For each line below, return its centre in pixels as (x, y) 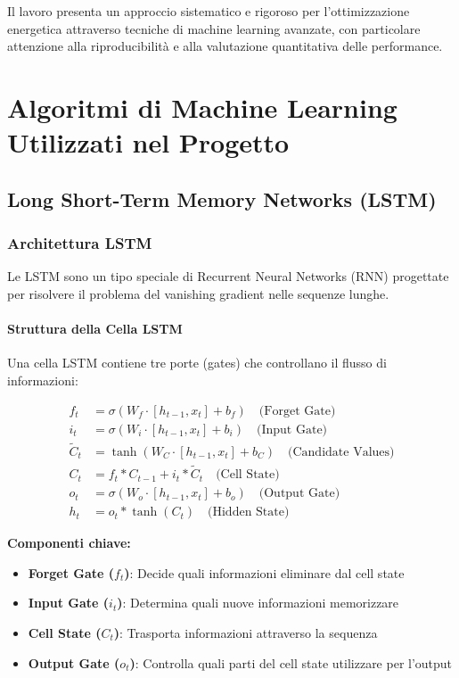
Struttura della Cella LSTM (95, 329)
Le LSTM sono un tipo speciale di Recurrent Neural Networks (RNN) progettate (228, 276)
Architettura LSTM (80, 243)
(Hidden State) (249, 513)
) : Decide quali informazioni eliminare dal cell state (264, 572)
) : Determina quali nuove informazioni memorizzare (258, 603)
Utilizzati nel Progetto (148, 142)
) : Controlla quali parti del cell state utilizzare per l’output (291, 662)
